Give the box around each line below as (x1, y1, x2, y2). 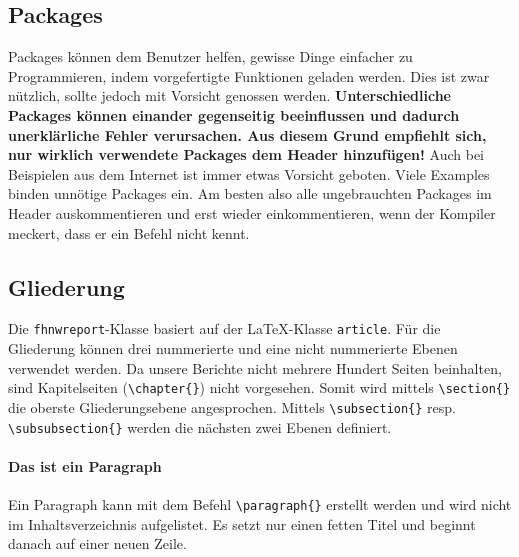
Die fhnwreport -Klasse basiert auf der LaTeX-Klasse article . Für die (8, 318, 441, 339)
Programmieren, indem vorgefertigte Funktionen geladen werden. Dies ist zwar (8, 65, 490, 86)
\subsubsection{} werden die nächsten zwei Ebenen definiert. (8, 416, 392, 437)
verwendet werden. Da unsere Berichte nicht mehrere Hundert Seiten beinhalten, (8, 357, 502, 378)
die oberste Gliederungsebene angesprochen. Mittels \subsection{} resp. (8, 396, 456, 417)
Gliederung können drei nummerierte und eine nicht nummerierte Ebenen (8, 338, 458, 358)
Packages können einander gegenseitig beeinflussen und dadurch (8, 104, 460, 125)
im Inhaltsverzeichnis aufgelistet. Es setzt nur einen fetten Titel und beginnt (8, 513, 476, 534)
